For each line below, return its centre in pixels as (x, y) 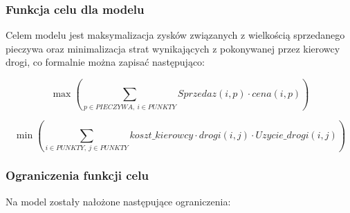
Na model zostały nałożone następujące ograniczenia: (118, 201)
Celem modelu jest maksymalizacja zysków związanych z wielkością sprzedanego (175, 35)
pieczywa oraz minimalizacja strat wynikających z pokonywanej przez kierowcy (173, 48)
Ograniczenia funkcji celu (77, 175)
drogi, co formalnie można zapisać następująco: (105, 62)
